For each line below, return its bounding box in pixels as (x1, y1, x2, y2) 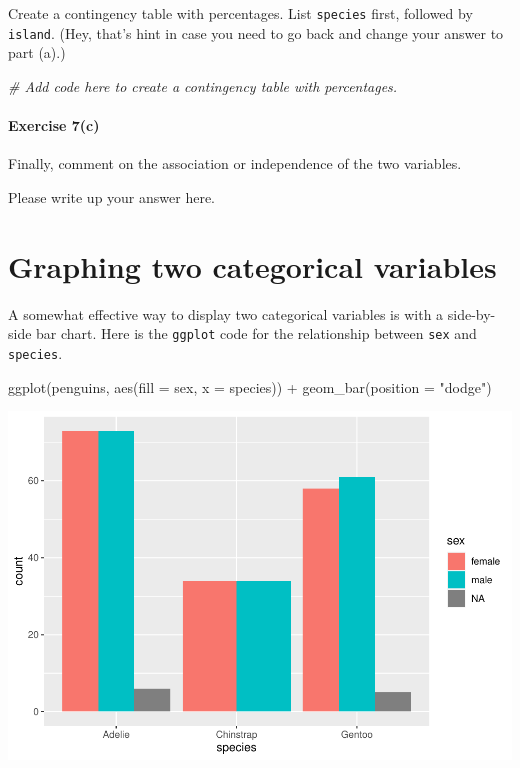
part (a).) (8, 42, 66, 63)
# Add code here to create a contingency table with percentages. (8, 75, 398, 96)
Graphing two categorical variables (8, 245, 497, 286)
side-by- (447, 303, 496, 324)
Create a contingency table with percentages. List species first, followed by (8, 3, 473, 23)
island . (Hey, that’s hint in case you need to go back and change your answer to (8, 22, 504, 43)
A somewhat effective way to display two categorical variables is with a (8, 303, 444, 324)
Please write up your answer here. (8, 186, 215, 207)
